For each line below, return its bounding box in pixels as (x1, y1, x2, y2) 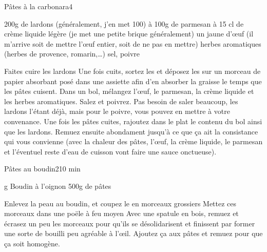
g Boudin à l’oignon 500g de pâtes (4, 180, 111, 191)
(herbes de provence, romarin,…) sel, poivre (4, 48, 140, 59)
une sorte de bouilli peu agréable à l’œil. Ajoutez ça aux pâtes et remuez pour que (4, 228, 263, 239)
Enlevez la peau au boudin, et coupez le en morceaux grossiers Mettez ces (4, 198, 237, 208)
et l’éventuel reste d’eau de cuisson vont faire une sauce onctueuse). (4, 146, 217, 157)
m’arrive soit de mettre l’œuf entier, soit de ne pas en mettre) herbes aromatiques (4, 38, 261, 49)
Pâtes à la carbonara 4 (4, 1, 73, 11)
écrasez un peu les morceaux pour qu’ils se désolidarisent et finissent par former (4, 218, 255, 228)
